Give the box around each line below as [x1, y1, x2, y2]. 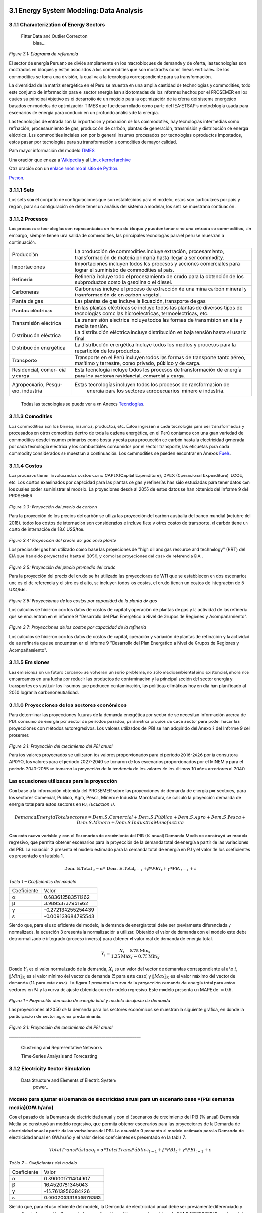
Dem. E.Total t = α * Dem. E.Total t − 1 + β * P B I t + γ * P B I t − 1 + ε [64, 866, 197, 872]
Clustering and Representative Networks [21, 1044, 102, 1050]
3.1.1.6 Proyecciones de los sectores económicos [9, 702, 127, 708]
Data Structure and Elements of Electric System [21, 1077, 116, 1083]
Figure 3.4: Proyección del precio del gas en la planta [9, 538, 116, 543]
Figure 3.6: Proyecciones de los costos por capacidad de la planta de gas [9, 598, 157, 604]
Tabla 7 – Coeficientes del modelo [9, 1160, 77, 1165]
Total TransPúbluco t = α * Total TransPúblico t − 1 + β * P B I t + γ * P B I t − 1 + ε [49, 1147, 212, 1154]
